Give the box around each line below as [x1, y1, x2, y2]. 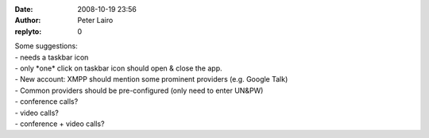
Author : [14, 16, 41, 25]
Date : [14, 5, 33, 13]
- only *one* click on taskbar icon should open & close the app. [14, 63, 222, 73]
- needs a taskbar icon [14, 52, 89, 62]
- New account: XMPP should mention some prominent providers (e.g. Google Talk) [14, 75, 288, 84]
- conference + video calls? [14, 119, 105, 128]
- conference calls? [14, 97, 79, 106]
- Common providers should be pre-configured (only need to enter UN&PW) [14, 86, 264, 95]
